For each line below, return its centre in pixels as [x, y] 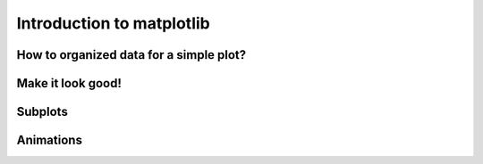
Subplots [42, 112]
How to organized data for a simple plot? [131, 55]
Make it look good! [69, 83]
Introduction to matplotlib [113, 23]
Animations [49, 140]
